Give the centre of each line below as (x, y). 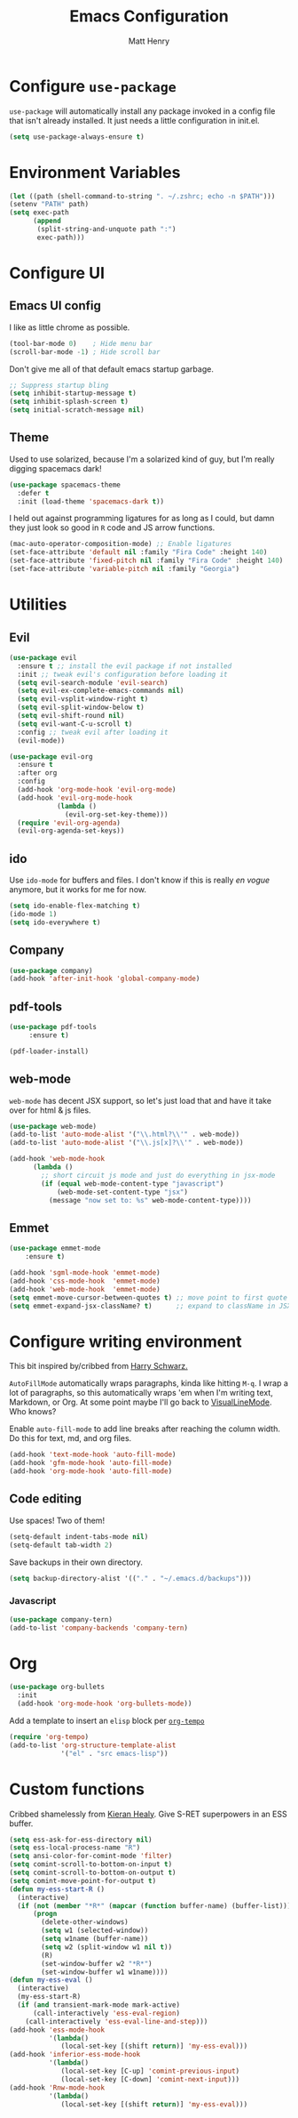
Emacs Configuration (149, 16)
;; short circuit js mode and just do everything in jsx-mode (158, 1175)
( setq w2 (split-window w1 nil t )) (107, 1947)
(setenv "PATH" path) (49, 205)
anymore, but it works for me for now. (78, 890)
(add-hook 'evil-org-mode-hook (75, 798)
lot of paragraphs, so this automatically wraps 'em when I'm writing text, (141, 1393)
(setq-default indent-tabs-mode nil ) (79, 1536)
